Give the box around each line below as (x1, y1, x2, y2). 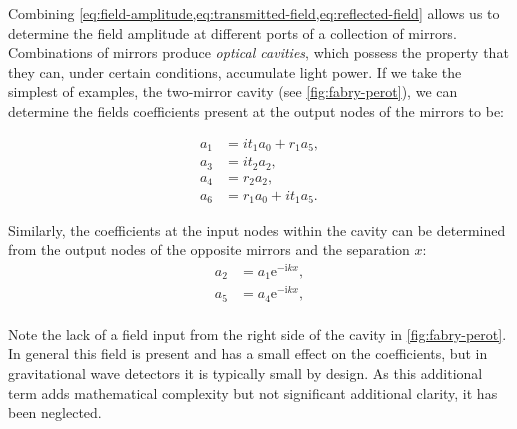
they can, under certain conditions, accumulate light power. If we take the (8, 61, 462, 82)
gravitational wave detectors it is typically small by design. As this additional (8, 363, 483, 384)
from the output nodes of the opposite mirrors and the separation (8, 239, 410, 260)
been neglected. (8, 402, 102, 423)
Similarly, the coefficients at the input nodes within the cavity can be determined (8, 219, 506, 240)
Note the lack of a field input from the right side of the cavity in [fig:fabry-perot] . (8, 323, 507, 344)
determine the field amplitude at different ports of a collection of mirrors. (8, 22, 457, 43)
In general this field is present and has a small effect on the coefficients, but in (8, 343, 488, 364)
